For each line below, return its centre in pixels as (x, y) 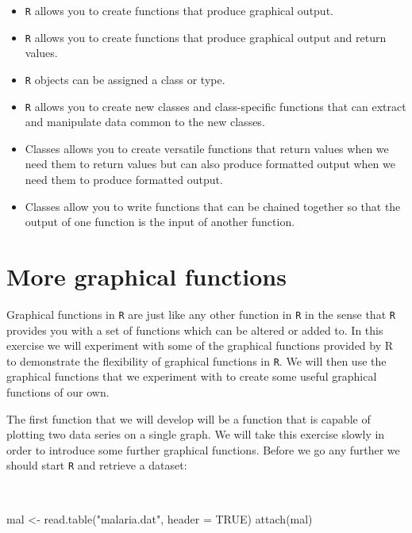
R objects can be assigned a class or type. (125, 79)
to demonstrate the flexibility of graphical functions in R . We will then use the (196, 360)
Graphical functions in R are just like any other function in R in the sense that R (201, 314)
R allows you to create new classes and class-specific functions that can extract (216, 106)
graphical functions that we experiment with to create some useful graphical (192, 376)
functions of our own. (58, 392)
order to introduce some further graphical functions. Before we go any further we (203, 449)
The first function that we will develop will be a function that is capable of (189, 418)
